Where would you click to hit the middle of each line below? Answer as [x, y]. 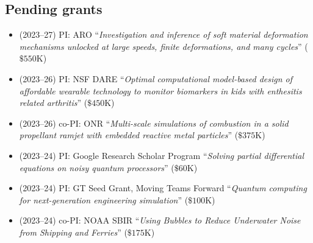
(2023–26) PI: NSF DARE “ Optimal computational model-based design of [156, 78]
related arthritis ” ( [53, 103]
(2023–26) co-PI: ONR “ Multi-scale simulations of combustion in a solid [154, 123]
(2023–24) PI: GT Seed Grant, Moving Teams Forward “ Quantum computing [163, 188]
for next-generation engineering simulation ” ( [104, 199]
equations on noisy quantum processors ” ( [97, 167]
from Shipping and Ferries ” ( [73, 232]
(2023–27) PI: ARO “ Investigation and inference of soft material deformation [164, 34]
